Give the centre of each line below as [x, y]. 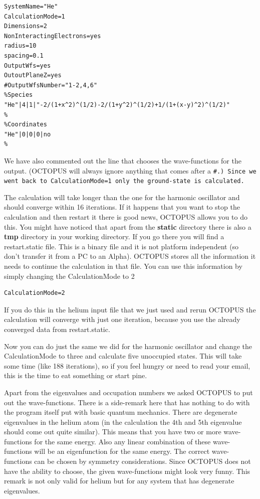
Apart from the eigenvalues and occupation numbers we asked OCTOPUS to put [128, 392]
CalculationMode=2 [35, 293]
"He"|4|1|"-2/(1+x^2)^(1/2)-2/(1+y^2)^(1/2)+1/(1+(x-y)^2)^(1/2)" [117, 105]
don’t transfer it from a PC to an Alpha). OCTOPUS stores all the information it [130, 256]
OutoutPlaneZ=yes [33, 75]
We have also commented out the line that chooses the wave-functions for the [123, 160]
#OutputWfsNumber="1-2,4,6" [51, 85]
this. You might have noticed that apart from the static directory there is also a [128, 226]
